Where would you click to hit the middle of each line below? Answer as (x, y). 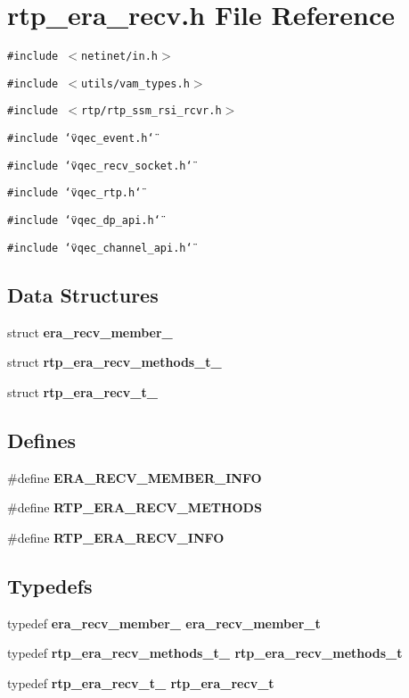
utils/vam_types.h (135, 83)
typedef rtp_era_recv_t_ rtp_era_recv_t (141, 682)
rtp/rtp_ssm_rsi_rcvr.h (151, 111)
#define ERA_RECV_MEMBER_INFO (135, 477)
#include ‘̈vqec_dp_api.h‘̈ (84, 221)
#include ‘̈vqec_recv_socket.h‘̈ (100, 166)
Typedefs (50, 585)
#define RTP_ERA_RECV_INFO (116, 537)
